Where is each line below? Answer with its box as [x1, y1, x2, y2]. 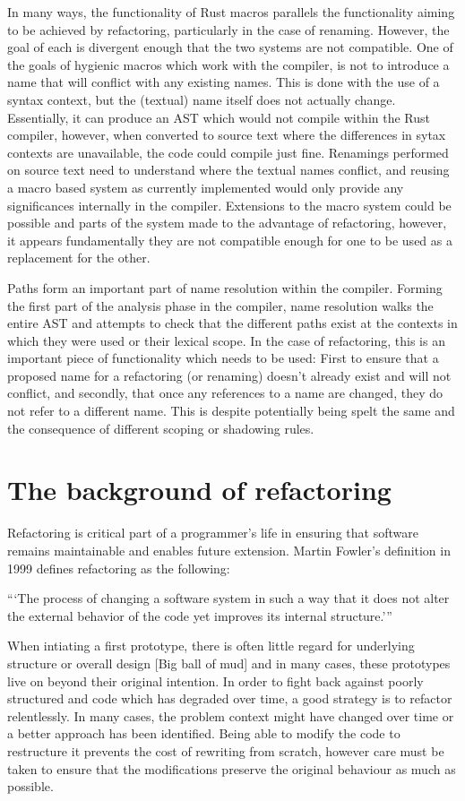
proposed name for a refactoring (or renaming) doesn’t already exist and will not [7, 366, 452, 384]
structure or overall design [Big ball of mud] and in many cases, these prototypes [7, 653, 451, 672]
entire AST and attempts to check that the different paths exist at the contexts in [7, 314, 458, 332]
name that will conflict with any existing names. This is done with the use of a [7, 73, 440, 91]
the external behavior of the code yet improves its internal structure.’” [7, 606, 392, 624]
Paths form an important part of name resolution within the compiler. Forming [7, 278, 443, 297]
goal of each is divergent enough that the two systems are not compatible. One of [7, 38, 453, 56]
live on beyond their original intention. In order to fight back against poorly [7, 671, 424, 690]
